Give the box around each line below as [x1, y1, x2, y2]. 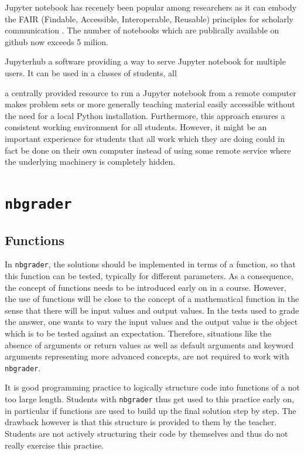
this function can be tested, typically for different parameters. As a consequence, [5, 270, 293, 282]
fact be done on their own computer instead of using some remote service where [5, 144, 291, 156]
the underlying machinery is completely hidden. [5, 155, 176, 168]
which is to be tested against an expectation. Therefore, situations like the [5, 327, 272, 339]
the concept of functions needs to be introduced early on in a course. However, [5, 281, 286, 293]
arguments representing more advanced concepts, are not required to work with [5, 350, 289, 362]
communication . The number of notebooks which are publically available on [5, 24, 279, 36]
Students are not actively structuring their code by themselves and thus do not [5, 427, 288, 439]
